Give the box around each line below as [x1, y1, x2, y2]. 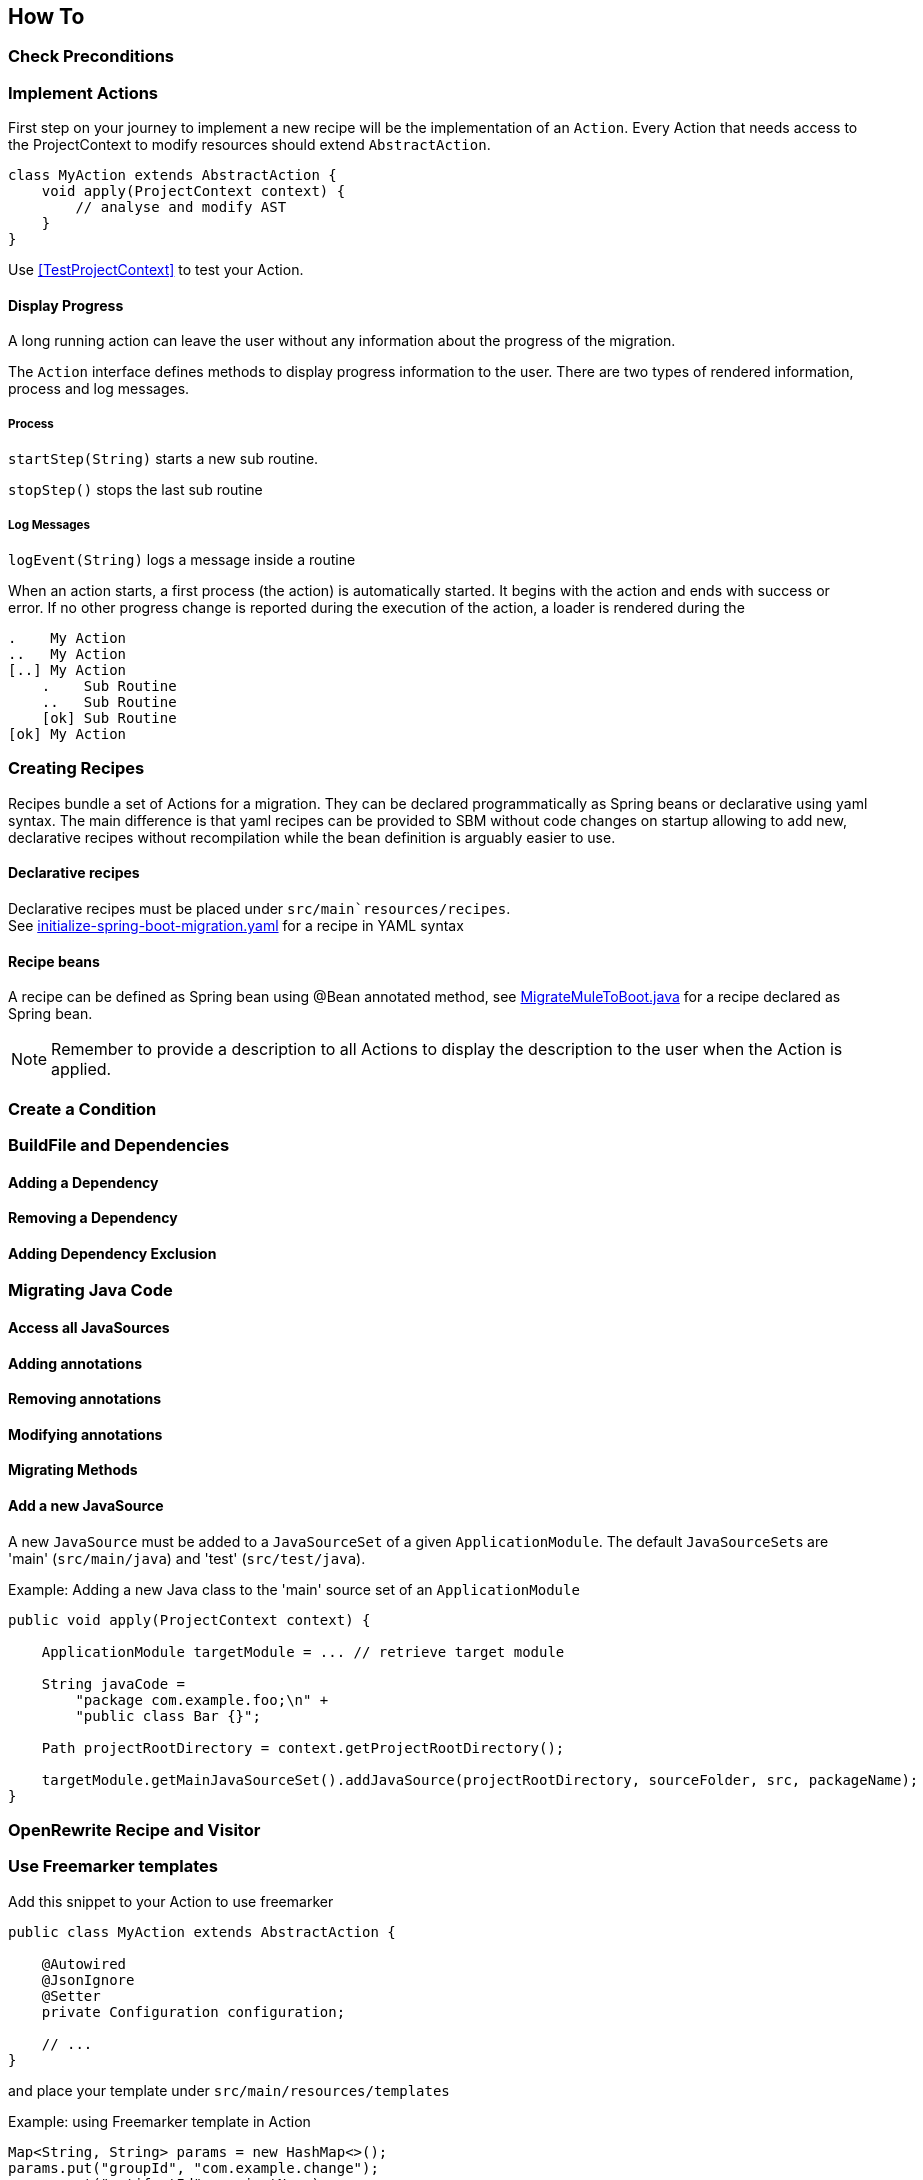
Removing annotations [8, 1390, 162, 1408]
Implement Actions [8, 82, 159, 103]
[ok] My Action [8, 725, 127, 742]
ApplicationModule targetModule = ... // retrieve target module [41, 1643, 565, 1660]
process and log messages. [8, 380, 190, 398]
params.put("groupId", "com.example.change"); [8, 2159, 379, 2176]
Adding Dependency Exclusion [8, 1244, 217, 1262]
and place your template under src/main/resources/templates [8, 2081, 450, 2099]
